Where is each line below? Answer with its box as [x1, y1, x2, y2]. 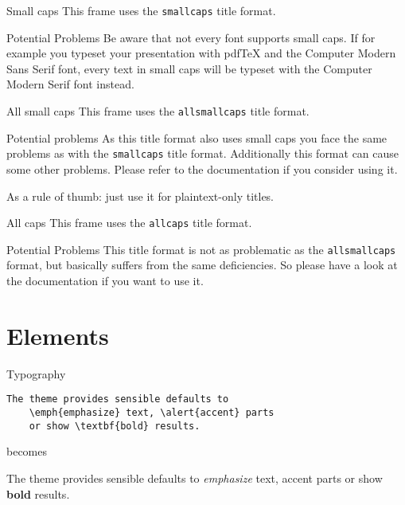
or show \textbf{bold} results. [29, 420, 201, 432]
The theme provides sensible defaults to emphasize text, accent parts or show [6, 469, 383, 486]
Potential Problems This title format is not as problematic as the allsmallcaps [6, 241, 396, 257]
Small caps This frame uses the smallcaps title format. [6, 2, 276, 18]
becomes [6, 443, 48, 460]
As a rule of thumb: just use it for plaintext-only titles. [6, 187, 275, 204]
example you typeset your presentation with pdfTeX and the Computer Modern [6, 45, 396, 61]
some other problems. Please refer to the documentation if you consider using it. [6, 160, 398, 177]
